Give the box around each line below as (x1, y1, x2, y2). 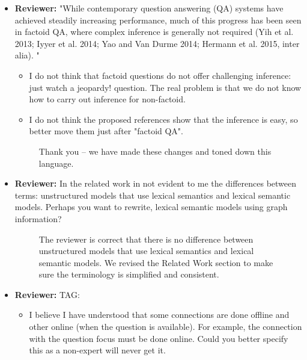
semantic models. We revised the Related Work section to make (38, 256, 273, 268)
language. (38, 157, 74, 169)
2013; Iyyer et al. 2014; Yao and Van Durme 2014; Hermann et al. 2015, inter (14, 37, 300, 49)
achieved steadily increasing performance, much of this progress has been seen (14, 13, 302, 26)
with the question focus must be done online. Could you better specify (29, 332, 288, 344)
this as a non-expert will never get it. (29, 344, 166, 356)
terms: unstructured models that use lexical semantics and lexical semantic (14, 188, 291, 201)
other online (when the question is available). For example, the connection (29, 320, 302, 333)
